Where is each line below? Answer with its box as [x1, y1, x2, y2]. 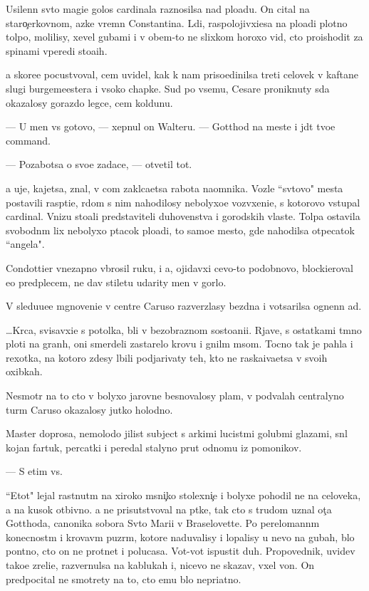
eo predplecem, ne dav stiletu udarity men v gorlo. [6, 274, 227, 289]
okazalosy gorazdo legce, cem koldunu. [6, 95, 173, 110]
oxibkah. [6, 364, 43, 379]
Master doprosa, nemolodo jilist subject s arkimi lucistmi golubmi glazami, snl [6, 426, 348, 441]
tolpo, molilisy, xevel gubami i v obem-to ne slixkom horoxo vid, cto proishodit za [6, 29, 363, 44]
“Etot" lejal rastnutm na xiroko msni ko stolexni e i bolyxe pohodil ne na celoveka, [6, 488, 361, 503]
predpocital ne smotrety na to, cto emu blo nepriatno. [6, 571, 241, 586]
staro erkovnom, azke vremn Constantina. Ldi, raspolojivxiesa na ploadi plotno [6, 15, 348, 30]
